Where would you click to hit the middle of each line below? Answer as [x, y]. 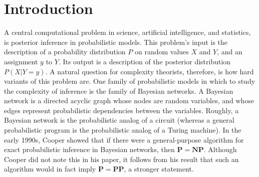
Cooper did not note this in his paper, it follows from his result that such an [121, 159]
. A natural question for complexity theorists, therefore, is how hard [150, 71]
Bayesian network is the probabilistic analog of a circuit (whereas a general [119, 120]
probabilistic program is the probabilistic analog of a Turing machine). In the [123, 130]
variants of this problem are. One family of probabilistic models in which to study [130, 81]
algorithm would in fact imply [50, 169]
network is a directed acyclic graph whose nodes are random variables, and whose [129, 100]
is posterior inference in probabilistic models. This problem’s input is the [116, 42]
